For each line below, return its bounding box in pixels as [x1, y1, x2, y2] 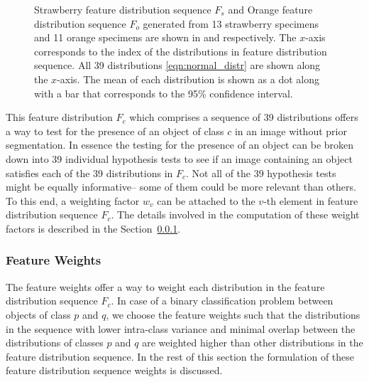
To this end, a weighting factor [6, 193, 140, 208]
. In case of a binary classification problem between [111, 293, 334, 308]
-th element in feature [263, 193, 358, 208]
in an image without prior [234, 123, 347, 138]
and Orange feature [228, 2, 313, 16]
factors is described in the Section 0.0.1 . [6, 221, 181, 235]
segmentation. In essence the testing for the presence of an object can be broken [6, 137, 354, 152]
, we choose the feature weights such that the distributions [106, 307, 360, 322]
